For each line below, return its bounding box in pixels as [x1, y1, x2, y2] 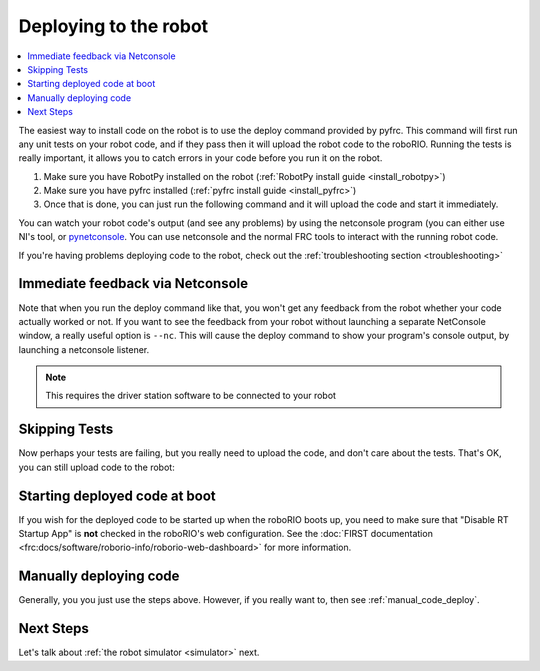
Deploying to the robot [18, 15, 209, 37]
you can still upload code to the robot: [18, 461, 175, 473]
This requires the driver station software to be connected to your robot [45, 390, 337, 402]
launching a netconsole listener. [18, 343, 150, 355]
